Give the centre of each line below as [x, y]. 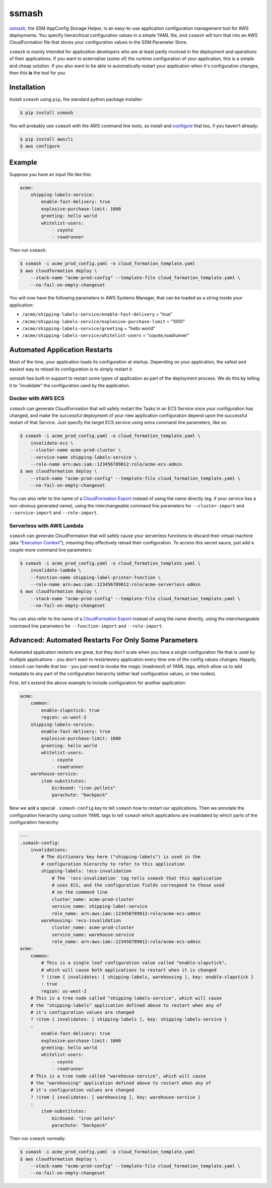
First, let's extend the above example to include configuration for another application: [98, 683]
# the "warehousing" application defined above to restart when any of [121, 1083]
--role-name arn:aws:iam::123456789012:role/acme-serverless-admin [116, 584]
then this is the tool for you [37, 73]
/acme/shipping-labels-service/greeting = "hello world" [89, 329]
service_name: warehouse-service [93, 935]
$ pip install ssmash [47, 113]
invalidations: [49, 850]
